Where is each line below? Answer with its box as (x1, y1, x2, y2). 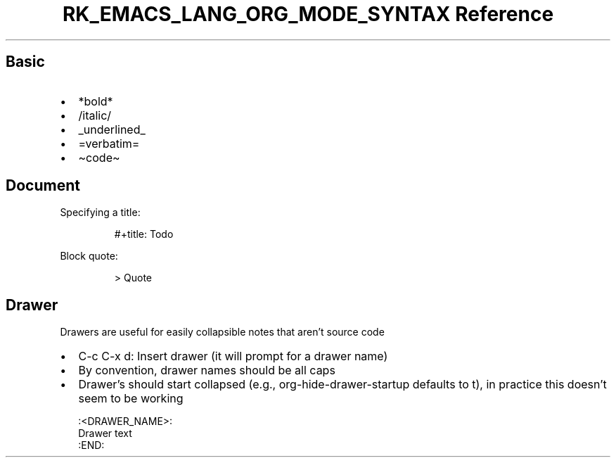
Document (6, 177, 80, 195)
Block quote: (60, 250, 118, 262)
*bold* (78, 94, 113, 108)
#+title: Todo (114, 228, 174, 241)
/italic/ (78, 108, 112, 122)
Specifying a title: (60, 206, 141, 219)
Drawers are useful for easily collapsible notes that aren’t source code (60, 326, 385, 338)
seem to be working (78, 391, 184, 406)
